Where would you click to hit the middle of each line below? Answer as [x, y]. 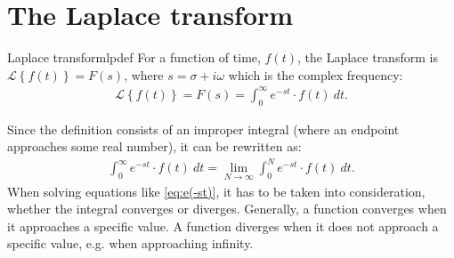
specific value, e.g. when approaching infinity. [130, 243]
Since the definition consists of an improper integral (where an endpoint [203, 129]
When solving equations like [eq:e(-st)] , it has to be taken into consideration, [216, 191]
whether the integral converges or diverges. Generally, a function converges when [227, 209]
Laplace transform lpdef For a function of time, [134, 57]
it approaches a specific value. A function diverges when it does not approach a [223, 226]
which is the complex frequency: [316, 74]
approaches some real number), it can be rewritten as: [154, 146]
